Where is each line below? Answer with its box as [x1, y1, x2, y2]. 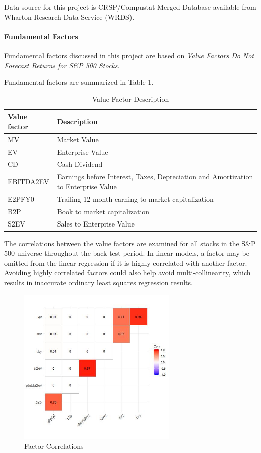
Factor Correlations [24, 441, 84, 451]
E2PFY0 [8, 193, 34, 204]
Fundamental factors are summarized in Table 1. [4, 77, 154, 87]
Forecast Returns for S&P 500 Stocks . [4, 60, 120, 70]
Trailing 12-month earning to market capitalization [57, 193, 214, 204]
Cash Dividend [57, 159, 103, 169]
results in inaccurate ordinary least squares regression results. [4, 277, 193, 287]
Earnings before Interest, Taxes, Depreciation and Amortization [57, 171, 253, 182]
